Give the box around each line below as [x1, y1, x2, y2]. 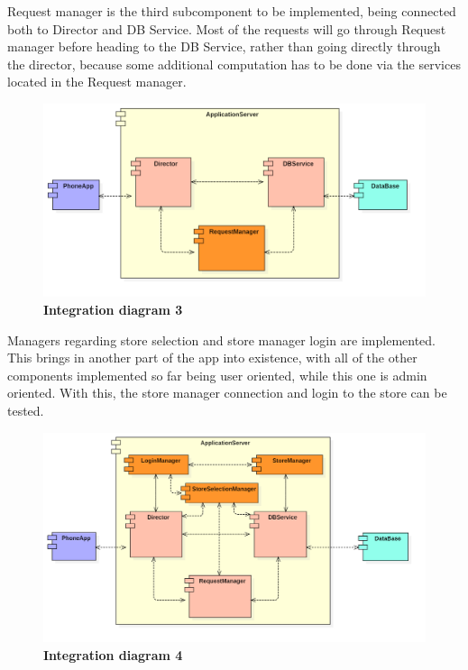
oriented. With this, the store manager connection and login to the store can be [7, 383, 447, 402]
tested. [7, 401, 44, 420]
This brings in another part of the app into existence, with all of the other [7, 348, 418, 367]
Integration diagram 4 [43, 645, 183, 664]
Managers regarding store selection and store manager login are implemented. [7, 330, 436, 349]
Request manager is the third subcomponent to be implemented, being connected [7, 2, 456, 20]
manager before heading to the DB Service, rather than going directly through [7, 37, 441, 56]
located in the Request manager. [7, 72, 187, 91]
